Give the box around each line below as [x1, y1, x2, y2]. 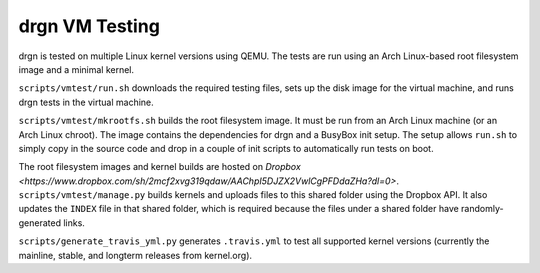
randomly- [460, 203, 504, 215]
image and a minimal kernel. [18, 63, 135, 75]
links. [63, 216, 85, 229]
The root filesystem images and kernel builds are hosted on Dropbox [18, 161, 302, 173]
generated [18, 216, 62, 229]
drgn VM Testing [18, 15, 160, 37]
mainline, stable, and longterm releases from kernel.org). [18, 249, 253, 261]
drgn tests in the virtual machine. [18, 96, 154, 108]
